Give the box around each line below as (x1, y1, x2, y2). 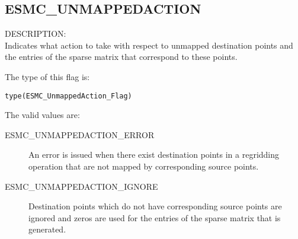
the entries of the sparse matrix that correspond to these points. (5, 50, 238, 63)
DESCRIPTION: (5, 27, 66, 40)
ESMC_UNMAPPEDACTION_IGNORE (5, 180, 158, 192)
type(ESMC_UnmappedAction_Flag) (5, 91, 132, 100)
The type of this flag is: (5, 70, 90, 82)
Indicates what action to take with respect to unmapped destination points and (5, 39, 293, 51)
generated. (28, 223, 66, 235)
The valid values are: (5, 109, 80, 121)
